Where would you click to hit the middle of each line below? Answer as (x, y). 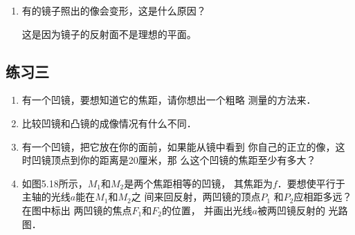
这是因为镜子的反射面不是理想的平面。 (109, 34)
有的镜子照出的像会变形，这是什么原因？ (114, 10)
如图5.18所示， (55, 183)
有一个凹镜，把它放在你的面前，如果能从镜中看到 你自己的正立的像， (179, 146)
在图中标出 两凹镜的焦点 (77, 210)
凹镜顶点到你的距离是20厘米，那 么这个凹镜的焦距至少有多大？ (174, 160)
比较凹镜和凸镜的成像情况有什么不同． (109, 123)
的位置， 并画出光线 (207, 210)
